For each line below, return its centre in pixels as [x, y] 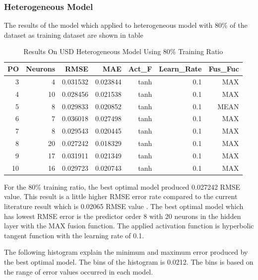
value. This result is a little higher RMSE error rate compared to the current [121, 196]
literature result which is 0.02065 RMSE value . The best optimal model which [124, 206]
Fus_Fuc [224, 69]
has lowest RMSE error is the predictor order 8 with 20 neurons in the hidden [123, 216]
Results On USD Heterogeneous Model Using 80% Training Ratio [123, 51]
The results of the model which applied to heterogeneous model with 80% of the [126, 25]
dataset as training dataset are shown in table [74, 35]
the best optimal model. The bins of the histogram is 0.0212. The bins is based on [129, 262]
